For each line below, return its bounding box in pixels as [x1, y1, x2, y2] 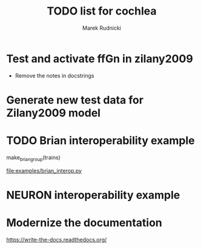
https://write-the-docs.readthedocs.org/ [6, 236, 107, 243]
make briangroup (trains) [6, 153, 61, 162]
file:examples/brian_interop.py [6, 167, 82, 174]
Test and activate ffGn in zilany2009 [6, 51, 194, 65]
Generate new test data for [6, 93, 144, 107]
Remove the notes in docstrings [15, 71, 94, 79]
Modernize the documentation [6, 216, 162, 230]
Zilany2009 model [6, 106, 101, 119]
